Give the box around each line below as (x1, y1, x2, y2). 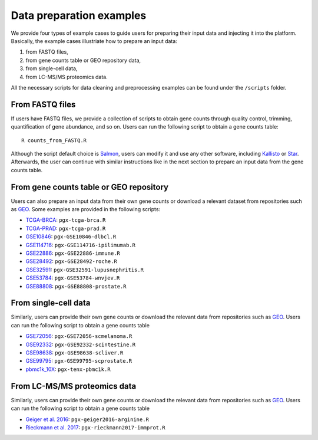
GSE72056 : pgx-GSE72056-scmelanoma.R (25, 333, 132, 340)
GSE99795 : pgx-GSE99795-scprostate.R (25, 357, 132, 365)
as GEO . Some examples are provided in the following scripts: (11, 206, 161, 213)
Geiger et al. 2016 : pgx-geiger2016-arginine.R (25, 416, 150, 423)
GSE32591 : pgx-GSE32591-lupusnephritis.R (25, 266, 144, 273)
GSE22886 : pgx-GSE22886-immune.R (25, 249, 120, 257)
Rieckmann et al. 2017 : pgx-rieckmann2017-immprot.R (25, 423, 165, 431)
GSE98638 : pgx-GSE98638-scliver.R (25, 349, 124, 356)
